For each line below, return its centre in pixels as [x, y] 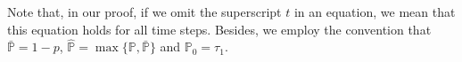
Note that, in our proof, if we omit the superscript [144, 12]
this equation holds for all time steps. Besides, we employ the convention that [219, 29]
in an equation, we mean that [375, 12]
